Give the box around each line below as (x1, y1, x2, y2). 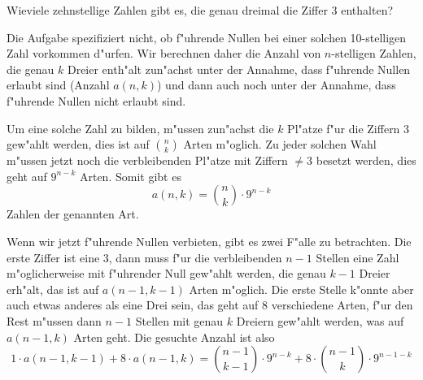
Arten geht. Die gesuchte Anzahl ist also (73, 328, 275, 345)
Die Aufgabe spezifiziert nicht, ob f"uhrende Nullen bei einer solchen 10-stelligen (7, 28, 407, 45)
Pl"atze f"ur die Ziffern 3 (287, 119, 410, 136)
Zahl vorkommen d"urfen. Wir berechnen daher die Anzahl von (7, 45, 321, 62)
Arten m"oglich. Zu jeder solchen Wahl (183, 136, 377, 153)
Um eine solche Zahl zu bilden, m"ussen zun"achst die (7, 119, 274, 136)
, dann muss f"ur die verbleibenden (108, 248, 282, 266)
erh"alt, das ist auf (7, 280, 99, 297)
